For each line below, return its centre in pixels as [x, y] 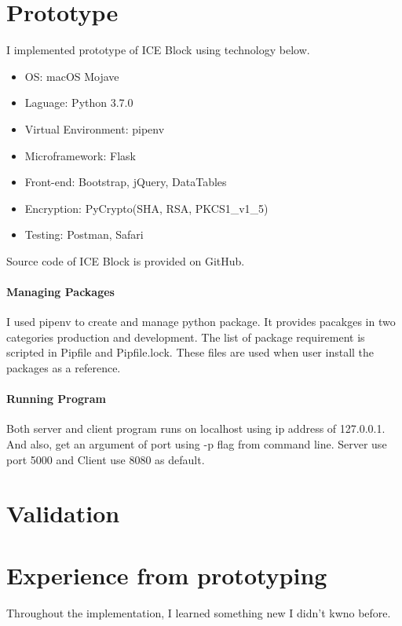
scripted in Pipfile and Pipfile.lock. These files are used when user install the [190, 352]
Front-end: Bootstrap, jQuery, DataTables [126, 182]
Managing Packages [60, 292]
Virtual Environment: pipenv [95, 128]
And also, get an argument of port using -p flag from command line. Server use [197, 444]
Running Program [56, 399]
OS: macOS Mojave [72, 76]
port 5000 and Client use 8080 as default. [106, 459]
